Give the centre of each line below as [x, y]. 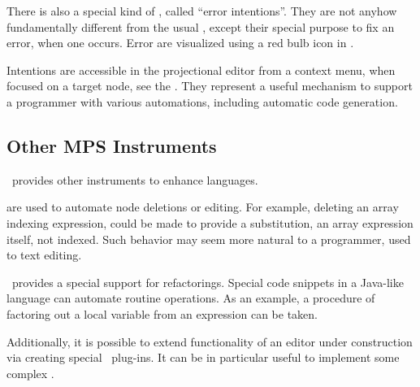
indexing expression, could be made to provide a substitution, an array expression [210, 222]
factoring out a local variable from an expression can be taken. [162, 313]
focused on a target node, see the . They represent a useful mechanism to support [210, 86]
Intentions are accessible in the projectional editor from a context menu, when [201, 70]
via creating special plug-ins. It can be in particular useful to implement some [203, 357]
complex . [30, 373]
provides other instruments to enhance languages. [135, 179]
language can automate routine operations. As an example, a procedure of [191, 298]
